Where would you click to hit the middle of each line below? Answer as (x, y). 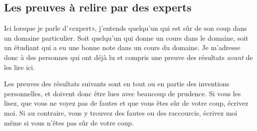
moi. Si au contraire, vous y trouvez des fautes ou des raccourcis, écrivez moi (121, 112)
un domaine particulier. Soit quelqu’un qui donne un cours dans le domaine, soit (126, 37)
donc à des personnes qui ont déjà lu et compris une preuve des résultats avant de (128, 57)
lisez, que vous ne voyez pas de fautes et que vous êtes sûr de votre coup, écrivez (126, 103)
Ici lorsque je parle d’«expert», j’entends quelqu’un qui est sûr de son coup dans (126, 28)
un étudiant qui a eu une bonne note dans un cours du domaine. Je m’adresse (122, 47)
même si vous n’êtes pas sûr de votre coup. (69, 122)
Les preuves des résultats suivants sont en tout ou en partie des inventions (117, 84)
